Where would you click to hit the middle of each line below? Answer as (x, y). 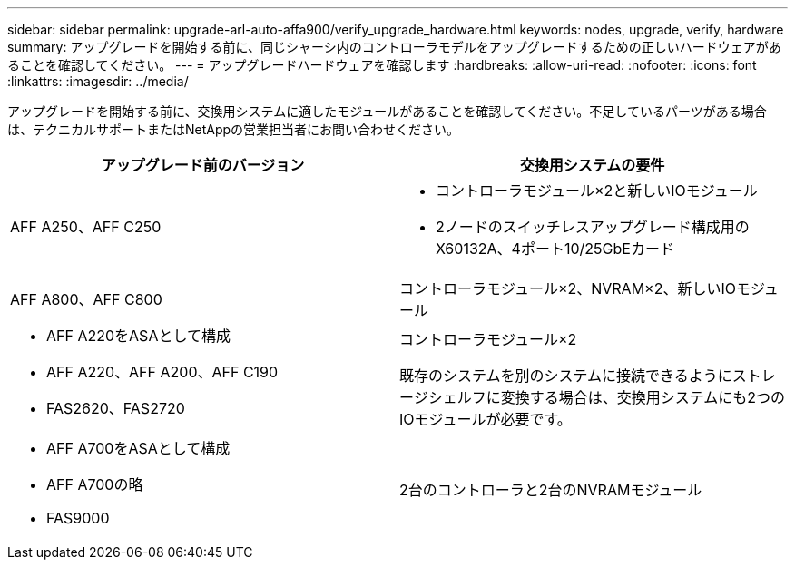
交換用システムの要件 (592, 165)
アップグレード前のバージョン (203, 165)
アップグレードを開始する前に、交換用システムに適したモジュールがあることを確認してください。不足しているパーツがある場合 (387, 111)
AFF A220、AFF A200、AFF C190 (162, 372)
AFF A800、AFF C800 (86, 299)
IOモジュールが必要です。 (486, 419)
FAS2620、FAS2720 (116, 408)
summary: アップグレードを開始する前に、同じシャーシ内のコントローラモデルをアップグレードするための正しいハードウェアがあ (394, 47)
